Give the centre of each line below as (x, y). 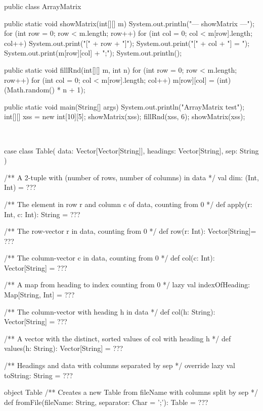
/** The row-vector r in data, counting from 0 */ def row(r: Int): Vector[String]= (130, 231)
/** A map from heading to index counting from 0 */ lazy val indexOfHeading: (127, 285)
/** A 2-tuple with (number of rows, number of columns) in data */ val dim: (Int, (131, 177)
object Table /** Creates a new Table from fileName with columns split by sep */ (131, 392)
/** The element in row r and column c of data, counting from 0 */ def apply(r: (128, 204)
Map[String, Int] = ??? (39, 295)
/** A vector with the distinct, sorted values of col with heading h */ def (118, 338)
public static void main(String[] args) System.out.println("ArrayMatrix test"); (124, 106)
